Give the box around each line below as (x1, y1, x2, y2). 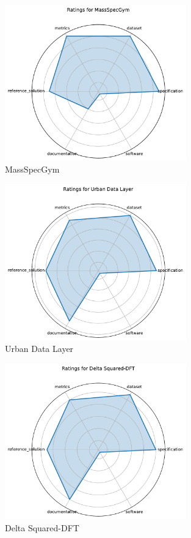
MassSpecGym (5, 163, 60, 176)
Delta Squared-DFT (5, 521, 79, 534)
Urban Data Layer (5, 342, 74, 355)
